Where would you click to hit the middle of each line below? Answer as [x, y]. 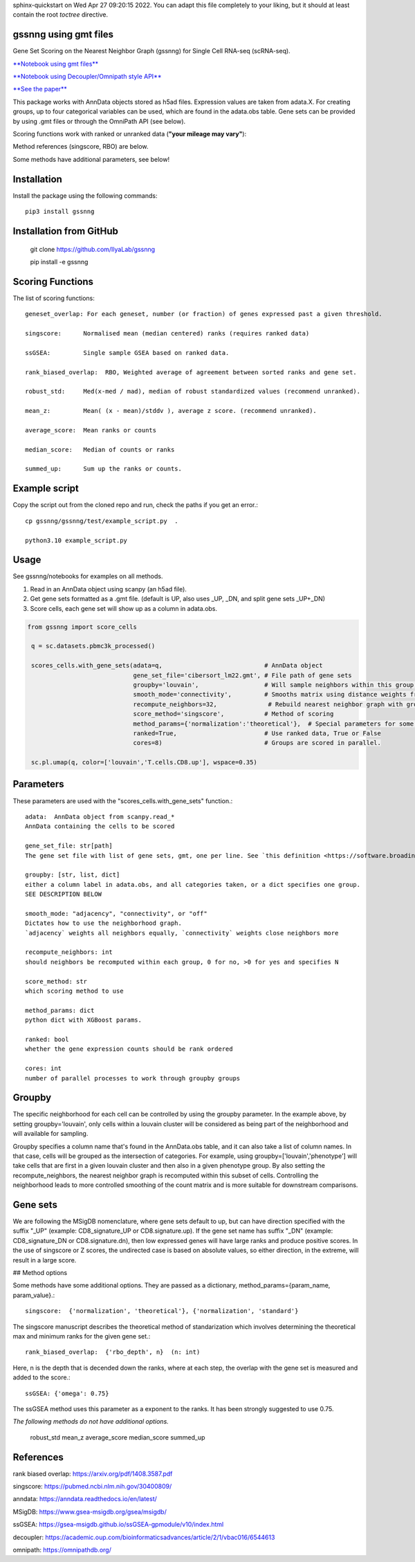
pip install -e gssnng [59, 261]
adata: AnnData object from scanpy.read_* [100, 817]
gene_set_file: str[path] [69, 846]
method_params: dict [60, 1010]
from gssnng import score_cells [82, 627]
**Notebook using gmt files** [56, 64]
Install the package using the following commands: [85, 195]
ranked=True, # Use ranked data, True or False [257, 733]
